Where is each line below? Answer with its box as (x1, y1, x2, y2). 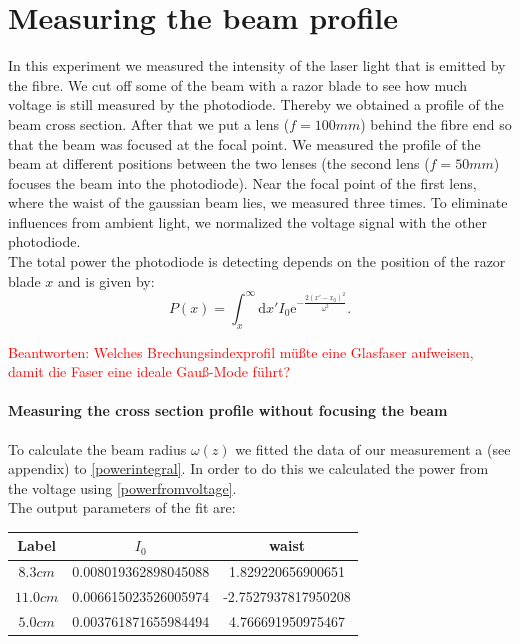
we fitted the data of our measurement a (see (235, 438, 511, 459)
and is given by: (58, 270, 155, 291)
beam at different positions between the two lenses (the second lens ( (8, 153, 430, 174)
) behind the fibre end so (360, 113, 512, 134)
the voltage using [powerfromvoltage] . (8, 477, 237, 498)
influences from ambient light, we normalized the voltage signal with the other (8, 211, 487, 232)
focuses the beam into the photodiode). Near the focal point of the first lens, (8, 172, 477, 193)
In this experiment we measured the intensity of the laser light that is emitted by (8, 55, 506, 76)
